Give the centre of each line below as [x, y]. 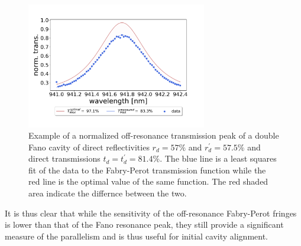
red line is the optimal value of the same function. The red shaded [148, 181]
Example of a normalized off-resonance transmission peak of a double [154, 135]
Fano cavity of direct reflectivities [89, 147]
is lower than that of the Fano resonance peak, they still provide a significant [144, 224]
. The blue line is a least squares [218, 158]
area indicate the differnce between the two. [108, 193]
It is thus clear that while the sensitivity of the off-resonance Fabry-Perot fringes [151, 213]
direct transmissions [64, 158]
